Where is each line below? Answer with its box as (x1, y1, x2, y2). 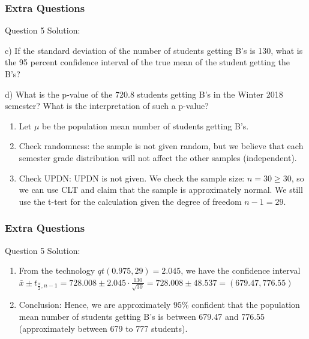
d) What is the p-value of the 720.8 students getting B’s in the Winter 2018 (5, 87, 283, 100)
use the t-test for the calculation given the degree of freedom (19, 195, 242, 207)
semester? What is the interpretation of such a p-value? (5, 99, 209, 112)
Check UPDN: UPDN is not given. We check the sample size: (19, 171, 245, 184)
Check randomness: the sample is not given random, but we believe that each (19, 140, 304, 152)
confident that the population (191, 298, 300, 311)
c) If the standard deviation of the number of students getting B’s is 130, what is (5, 44, 303, 56)
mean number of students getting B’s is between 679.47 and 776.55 (19, 310, 265, 323)
